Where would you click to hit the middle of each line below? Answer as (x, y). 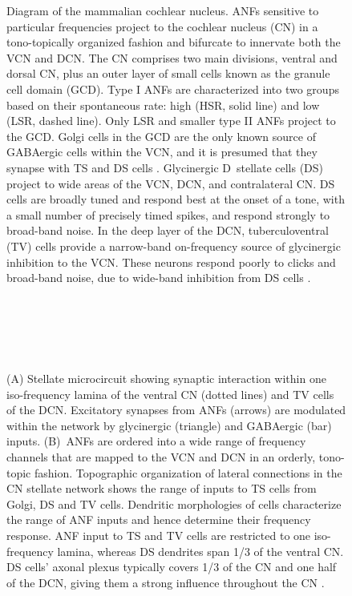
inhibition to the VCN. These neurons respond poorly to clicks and (171, 262)
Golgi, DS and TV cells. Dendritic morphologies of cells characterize (174, 503)
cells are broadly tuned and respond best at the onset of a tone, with (176, 199)
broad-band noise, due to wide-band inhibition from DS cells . (159, 278)
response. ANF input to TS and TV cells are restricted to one (159, 535)
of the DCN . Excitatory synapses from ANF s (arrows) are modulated (176, 410)
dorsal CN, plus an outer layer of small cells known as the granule (168, 73)
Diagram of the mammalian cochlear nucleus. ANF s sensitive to (163, 10)
